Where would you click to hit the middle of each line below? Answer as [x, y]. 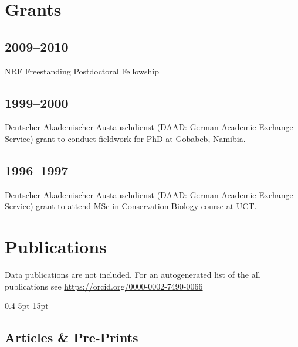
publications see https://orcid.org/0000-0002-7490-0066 [104, 286]
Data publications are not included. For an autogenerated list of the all [133, 275]
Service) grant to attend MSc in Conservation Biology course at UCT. [131, 206]
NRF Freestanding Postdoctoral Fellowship [82, 71]
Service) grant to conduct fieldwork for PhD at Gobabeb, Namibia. [125, 138]
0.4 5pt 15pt [27, 306]
